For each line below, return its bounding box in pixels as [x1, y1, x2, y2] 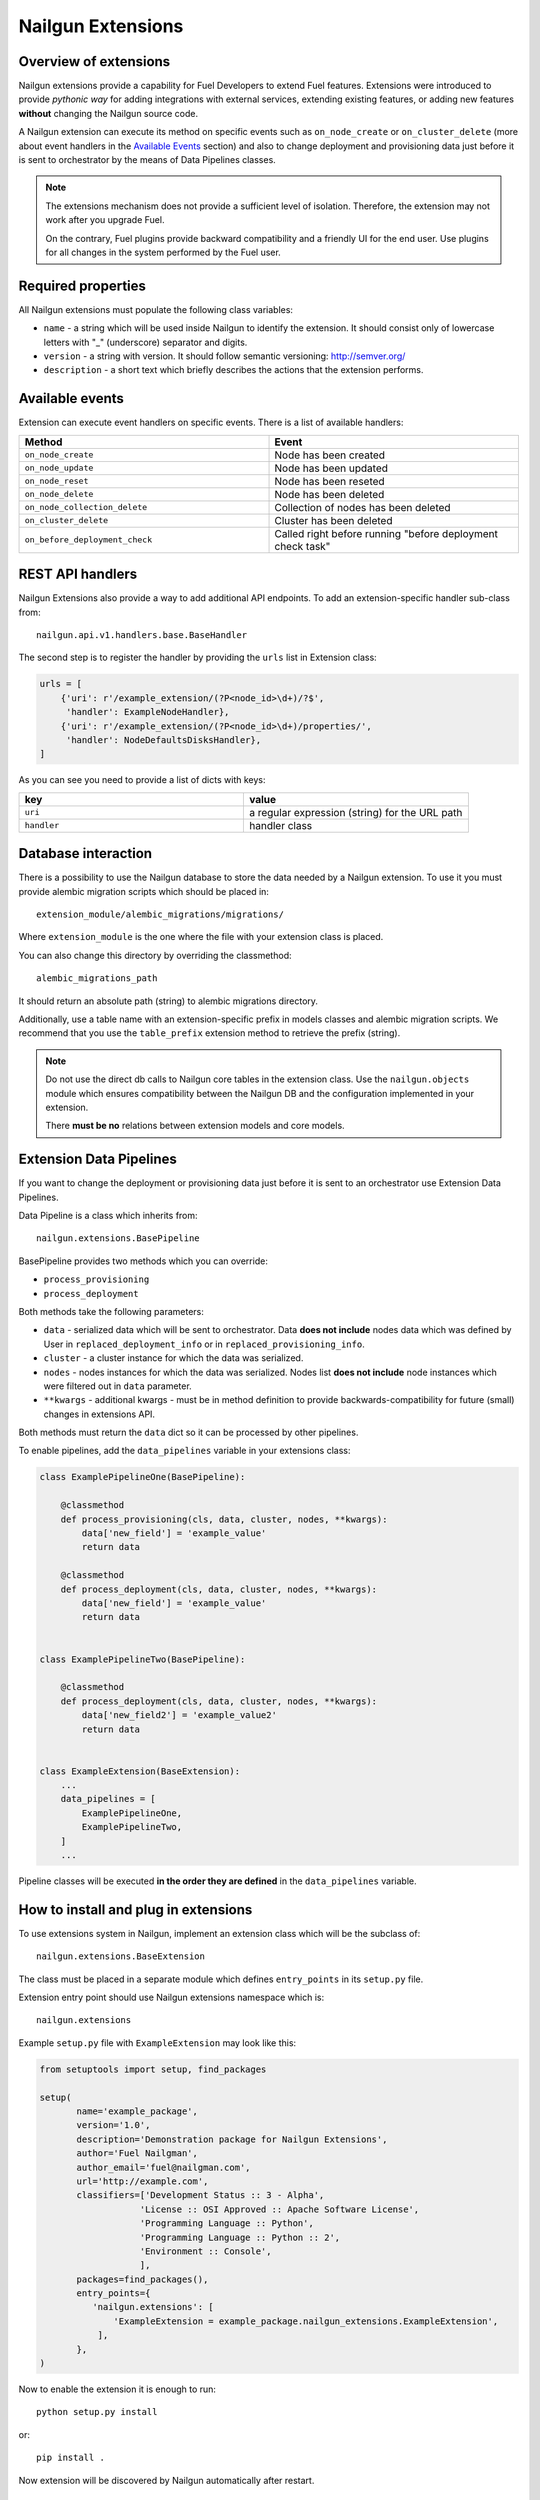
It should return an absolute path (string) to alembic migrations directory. [18, 995, 319, 1007]
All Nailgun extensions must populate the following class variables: [18, 303, 294, 315]
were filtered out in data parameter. [43, 1380, 192, 1392]
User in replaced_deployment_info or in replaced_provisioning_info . [43, 1338, 365, 1350]
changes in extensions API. [43, 1408, 155, 1420]
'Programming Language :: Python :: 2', [139, 2231, 341, 2243]
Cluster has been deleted [274, 513, 393, 527]
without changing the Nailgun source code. [18, 107, 199, 119]
